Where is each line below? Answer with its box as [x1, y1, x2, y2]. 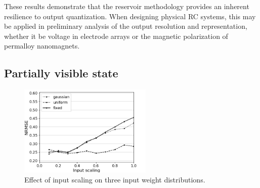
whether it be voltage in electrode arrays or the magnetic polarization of [4, 30, 228, 41]
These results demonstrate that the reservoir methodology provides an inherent [4, 1, 249, 11]
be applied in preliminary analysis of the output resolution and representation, [4, 21, 247, 31]
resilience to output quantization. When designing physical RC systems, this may [4, 11, 256, 21]
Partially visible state [4, 65, 118, 81]
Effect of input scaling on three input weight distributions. [24, 174, 205, 184]
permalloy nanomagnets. [4, 40, 80, 51]
